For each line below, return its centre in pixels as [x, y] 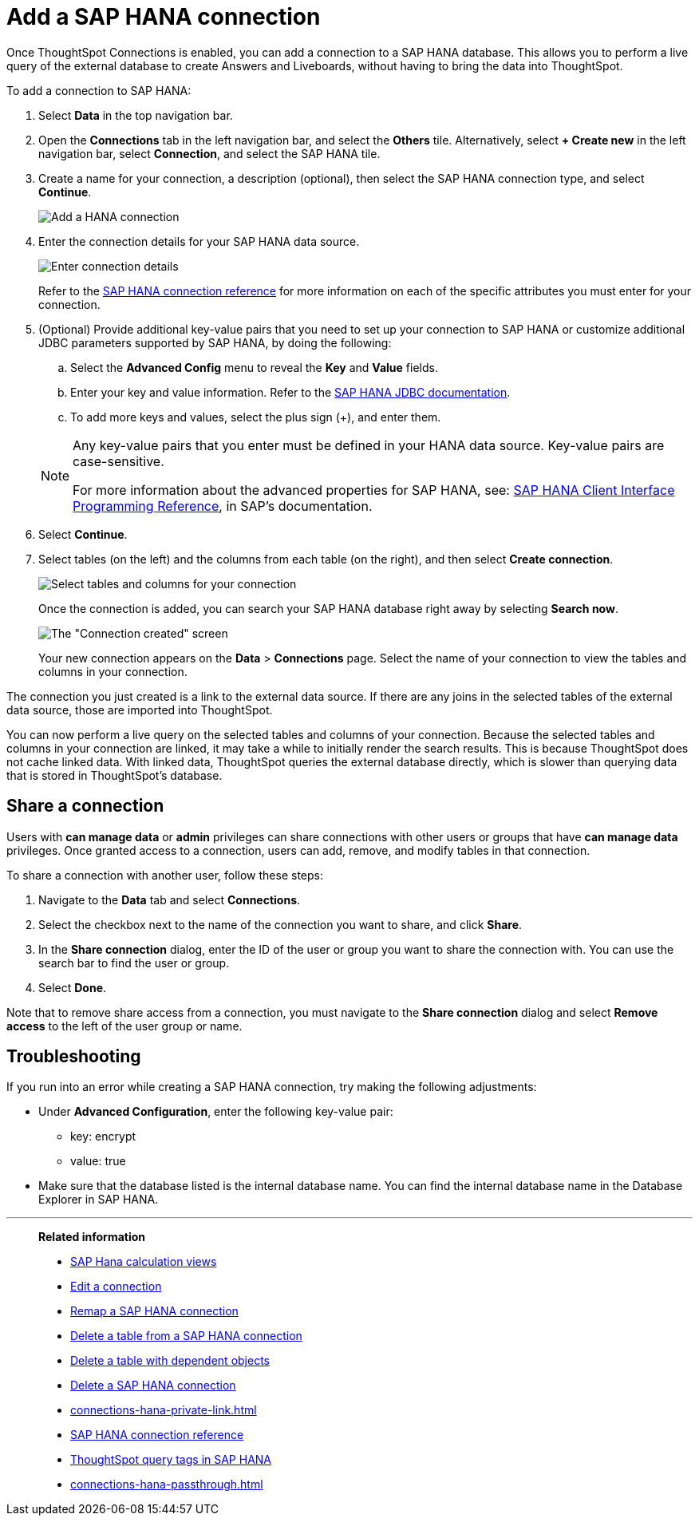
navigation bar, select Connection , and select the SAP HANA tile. [209, 153]
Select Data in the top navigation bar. [136, 115]
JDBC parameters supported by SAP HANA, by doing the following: [215, 342]
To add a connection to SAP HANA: [99, 90]
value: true [98, 1161]
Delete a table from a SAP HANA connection [186, 1336]
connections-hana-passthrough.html [167, 1484]
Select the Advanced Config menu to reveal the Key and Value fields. [254, 367]
